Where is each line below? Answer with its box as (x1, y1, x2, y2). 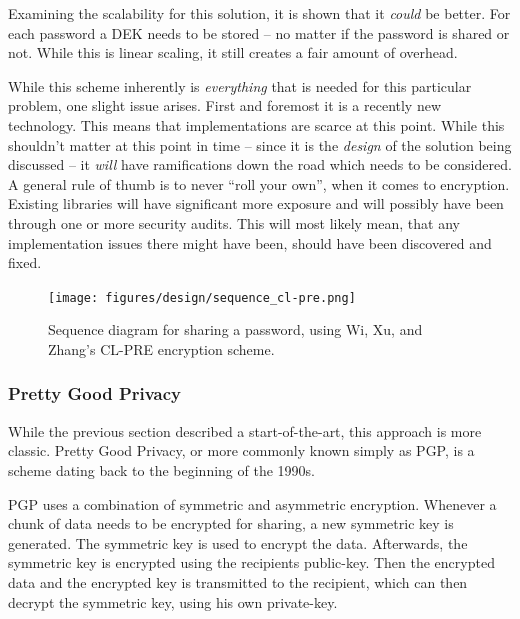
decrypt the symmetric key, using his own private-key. (8, 591, 338, 612)
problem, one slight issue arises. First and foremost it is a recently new (8, 95, 442, 116)
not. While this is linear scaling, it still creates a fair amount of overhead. (8, 42, 458, 63)
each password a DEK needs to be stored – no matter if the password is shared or (8, 22, 510, 43)
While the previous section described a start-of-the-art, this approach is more (8, 420, 482, 441)
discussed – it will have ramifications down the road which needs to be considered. (8, 154, 512, 175)
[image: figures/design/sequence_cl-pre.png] (48, 290, 356, 305)
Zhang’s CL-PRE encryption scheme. (48, 338, 275, 359)
